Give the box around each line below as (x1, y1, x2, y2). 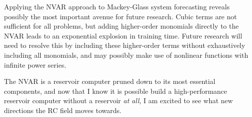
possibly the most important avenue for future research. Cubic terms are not (4, 11, 237, 21)
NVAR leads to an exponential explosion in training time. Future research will (4, 30, 243, 40)
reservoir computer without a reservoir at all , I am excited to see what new (4, 95, 233, 106)
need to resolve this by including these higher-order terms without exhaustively (4, 40, 246, 50)
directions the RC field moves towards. (4, 105, 122, 115)
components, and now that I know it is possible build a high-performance (4, 85, 227, 96)
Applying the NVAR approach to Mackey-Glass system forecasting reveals (4, 1, 230, 11)
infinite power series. (4, 59, 67, 70)
